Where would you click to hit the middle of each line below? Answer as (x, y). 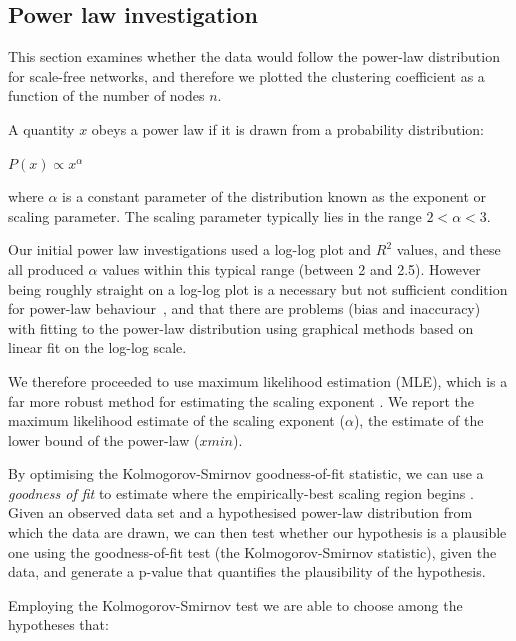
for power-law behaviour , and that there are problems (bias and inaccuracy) (244, 308)
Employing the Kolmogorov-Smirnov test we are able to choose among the (235, 604)
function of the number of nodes (106, 95)
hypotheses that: (58, 624)
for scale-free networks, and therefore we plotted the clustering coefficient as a (246, 75)
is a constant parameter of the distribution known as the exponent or (274, 196)
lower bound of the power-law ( (104, 439)
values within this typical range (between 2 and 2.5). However (291, 268)
